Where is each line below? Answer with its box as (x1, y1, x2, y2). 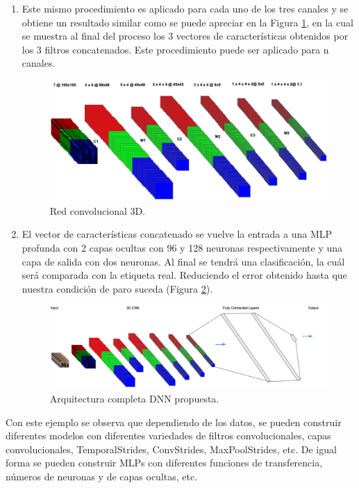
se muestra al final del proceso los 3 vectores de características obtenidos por (22, 29, 349, 43)
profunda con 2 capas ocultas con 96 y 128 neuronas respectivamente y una (22, 241, 343, 255)
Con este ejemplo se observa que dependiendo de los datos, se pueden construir (6, 414, 342, 429)
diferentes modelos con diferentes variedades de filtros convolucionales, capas (6, 428, 331, 443)
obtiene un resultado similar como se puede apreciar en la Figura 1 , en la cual (22, 15, 353, 29)
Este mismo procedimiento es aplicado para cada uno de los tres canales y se (22, 1, 349, 15)
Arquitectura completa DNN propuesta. (49, 391, 219, 405)
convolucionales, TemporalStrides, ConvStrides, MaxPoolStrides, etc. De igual (6, 441, 337, 456)
